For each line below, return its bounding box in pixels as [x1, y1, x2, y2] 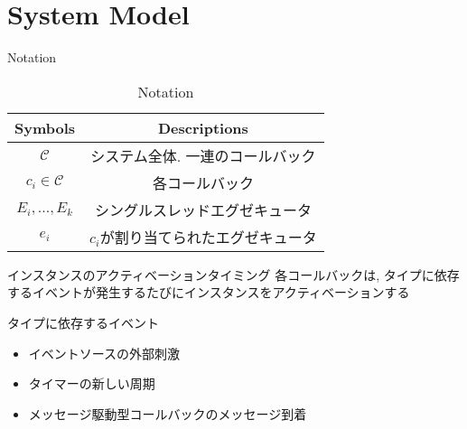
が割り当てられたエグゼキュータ [99, 226, 317, 247]
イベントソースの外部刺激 [28, 343, 181, 362]
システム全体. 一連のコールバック [90, 145, 316, 166]
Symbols [14, 117, 76, 138]
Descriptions [158, 117, 248, 138]
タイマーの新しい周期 [28, 374, 155, 393]
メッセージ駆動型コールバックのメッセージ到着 [28, 404, 307, 423]
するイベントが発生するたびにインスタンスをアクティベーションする [7, 283, 410, 302]
